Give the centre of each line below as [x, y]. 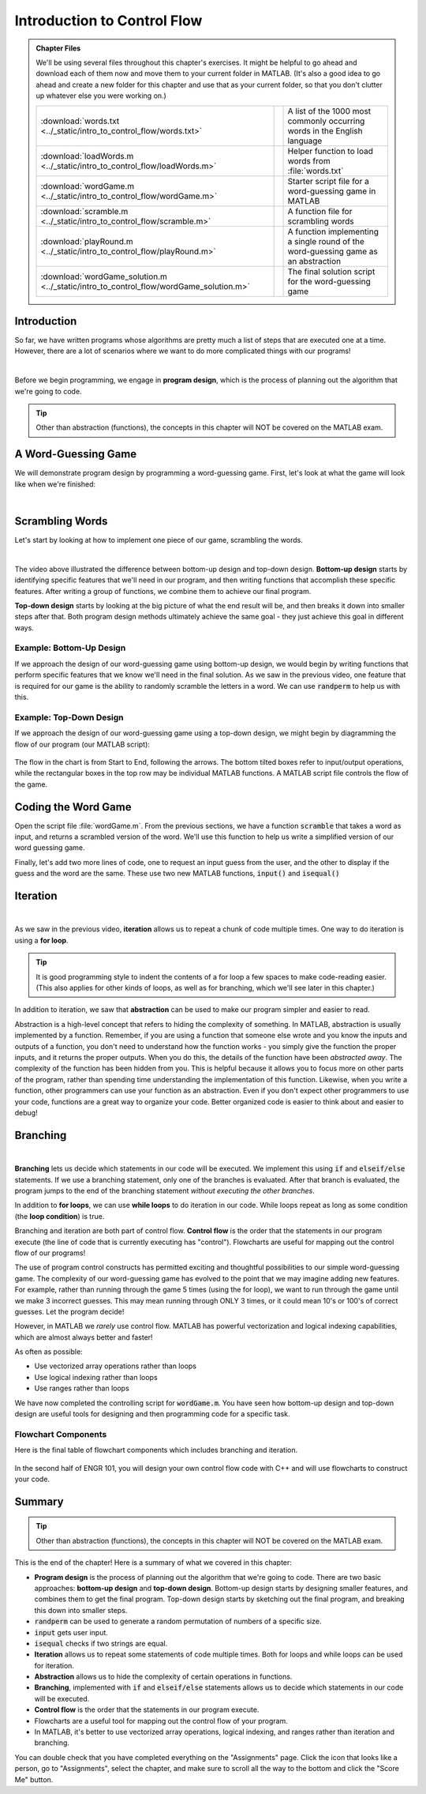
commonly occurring [326, 121]
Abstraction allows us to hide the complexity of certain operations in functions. [163, 1677]
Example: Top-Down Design [69, 717]
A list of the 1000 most [329, 111]
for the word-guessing [329, 281]
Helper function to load [331, 151]
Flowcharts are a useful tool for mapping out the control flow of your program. [161, 1721]
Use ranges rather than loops [82, 1388]
